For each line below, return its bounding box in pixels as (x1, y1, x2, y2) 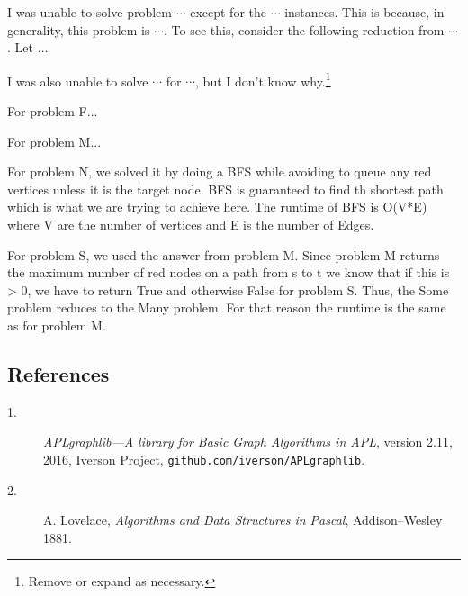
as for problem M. (7, 315, 106, 334)
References (7, 359, 110, 387)
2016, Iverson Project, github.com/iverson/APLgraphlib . (43, 449, 365, 468)
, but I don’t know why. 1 (195, 68, 331, 90)
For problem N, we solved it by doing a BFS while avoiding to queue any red (7, 162, 432, 181)
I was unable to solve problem (7, 3, 172, 21)
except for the (190, 3, 266, 21)
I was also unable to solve (7, 71, 148, 90)
